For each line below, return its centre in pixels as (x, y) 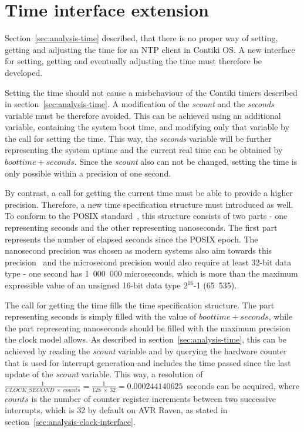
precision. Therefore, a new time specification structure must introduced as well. (149, 204)
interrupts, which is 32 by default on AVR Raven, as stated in (116, 410)
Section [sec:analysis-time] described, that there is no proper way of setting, (141, 38)
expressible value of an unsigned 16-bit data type (93, 285)
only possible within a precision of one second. (88, 173)
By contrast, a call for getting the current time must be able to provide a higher (149, 193)
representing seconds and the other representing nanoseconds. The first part (141, 227)
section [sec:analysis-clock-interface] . (70, 421)
